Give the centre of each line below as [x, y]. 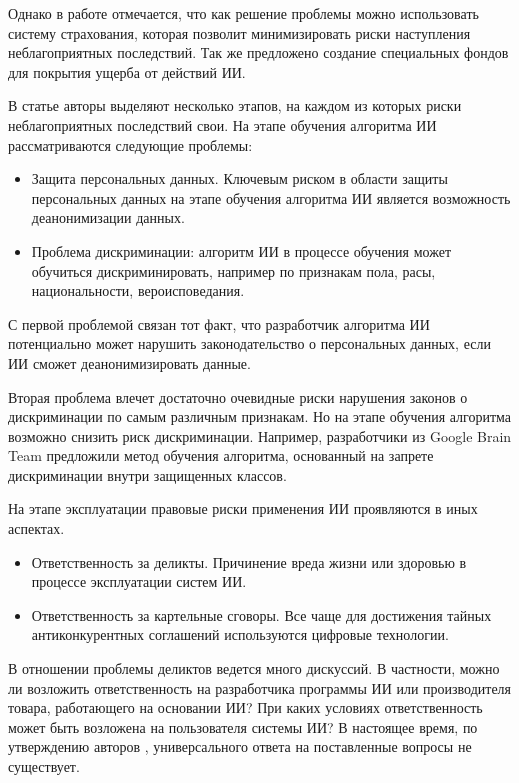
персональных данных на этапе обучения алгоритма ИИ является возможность [271, 197]
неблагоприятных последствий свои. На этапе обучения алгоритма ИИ [222, 124]
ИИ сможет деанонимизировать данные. [129, 362]
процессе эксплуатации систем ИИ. [139, 581]
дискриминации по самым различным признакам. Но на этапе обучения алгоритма [260, 416]
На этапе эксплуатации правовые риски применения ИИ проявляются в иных [243, 508]
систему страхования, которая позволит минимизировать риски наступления [239, 32]
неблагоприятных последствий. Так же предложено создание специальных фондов [258, 52]
